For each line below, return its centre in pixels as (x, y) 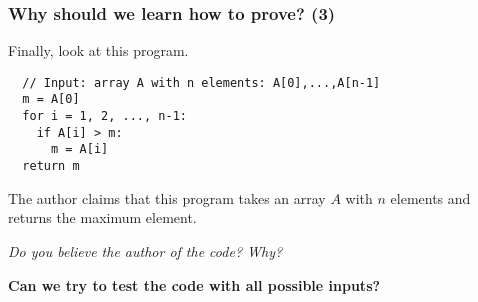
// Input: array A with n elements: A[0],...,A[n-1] (201, 82)
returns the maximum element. (102, 217)
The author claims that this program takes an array (167, 197)
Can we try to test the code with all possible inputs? (194, 284)
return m (51, 166)
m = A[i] (79, 149)
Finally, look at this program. (98, 50)
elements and (430, 197)
